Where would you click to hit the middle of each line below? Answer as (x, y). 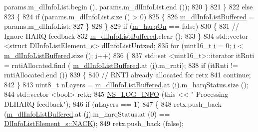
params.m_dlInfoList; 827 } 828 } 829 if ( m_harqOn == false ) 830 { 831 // (122, 26)
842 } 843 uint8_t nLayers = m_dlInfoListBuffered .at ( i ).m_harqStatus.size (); (126, 84)
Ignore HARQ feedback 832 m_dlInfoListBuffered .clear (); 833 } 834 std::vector (126, 35)
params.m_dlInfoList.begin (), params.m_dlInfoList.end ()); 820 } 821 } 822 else (129, 6)
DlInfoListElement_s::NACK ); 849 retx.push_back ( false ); (94, 123)
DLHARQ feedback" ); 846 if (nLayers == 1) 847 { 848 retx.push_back (113, 103)
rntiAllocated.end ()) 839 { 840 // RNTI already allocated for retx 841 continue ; (128, 75)
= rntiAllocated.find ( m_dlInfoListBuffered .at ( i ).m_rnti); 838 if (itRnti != (121, 65)
